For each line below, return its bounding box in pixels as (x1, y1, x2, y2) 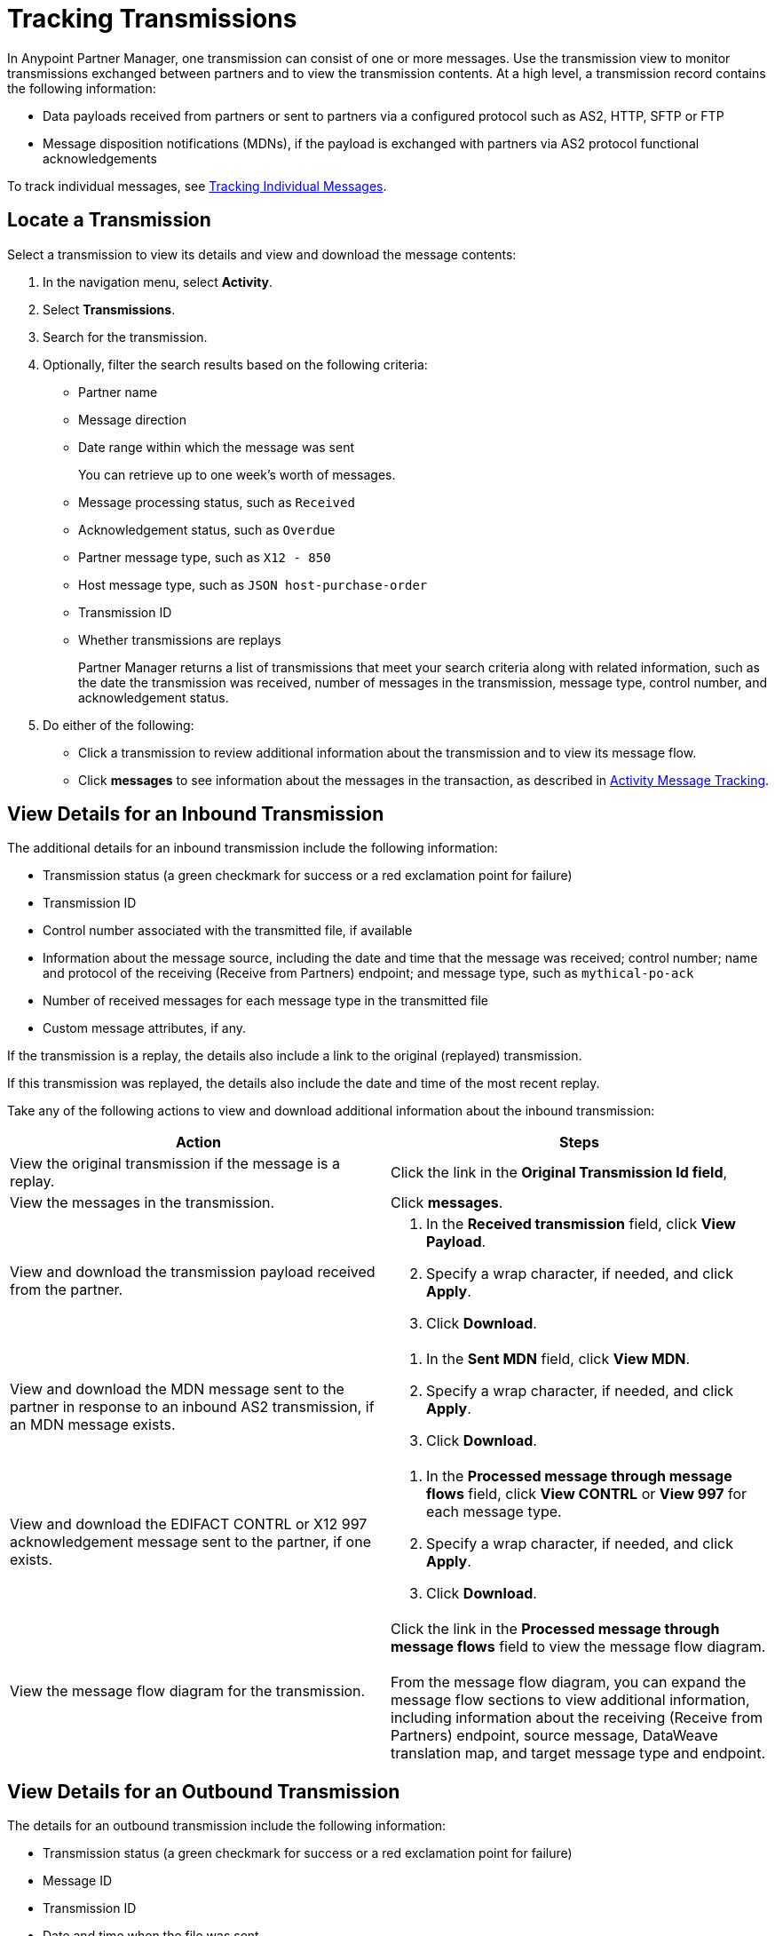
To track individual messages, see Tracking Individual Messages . (7, 178, 387, 194)
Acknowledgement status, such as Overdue (78, 521, 336, 537)
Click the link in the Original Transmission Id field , (391, 1163, 728, 1182)
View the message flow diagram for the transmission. (10, 1682, 366, 1701)
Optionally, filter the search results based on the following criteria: (43, 356, 428, 372)
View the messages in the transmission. (10, 1194, 275, 1212)
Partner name (78, 384, 158, 400)
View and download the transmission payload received (10, 1263, 376, 1281)
